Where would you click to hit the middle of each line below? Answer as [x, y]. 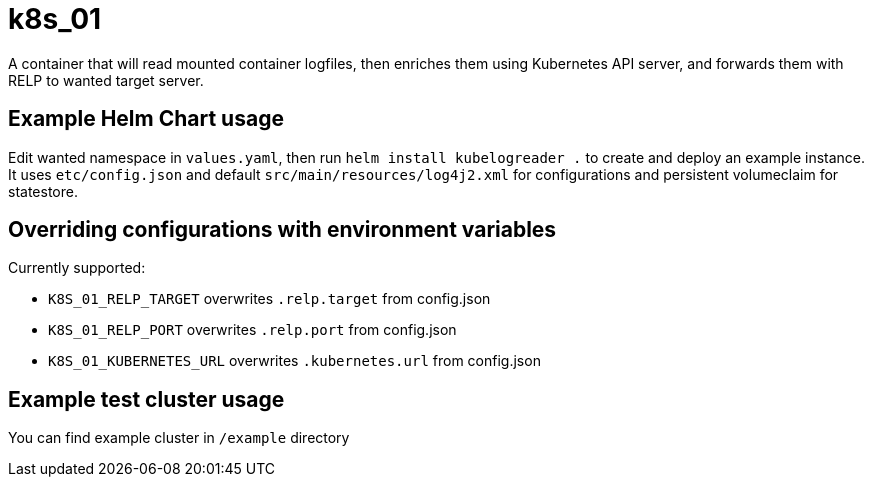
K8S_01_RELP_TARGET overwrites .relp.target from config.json [269, 299]
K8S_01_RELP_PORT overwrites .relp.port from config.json [252, 330]
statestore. [43, 191]
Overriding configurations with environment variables [282, 230]
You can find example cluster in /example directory [179, 438]
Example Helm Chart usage [146, 119]
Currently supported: [77, 268]
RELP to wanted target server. [106, 80]
